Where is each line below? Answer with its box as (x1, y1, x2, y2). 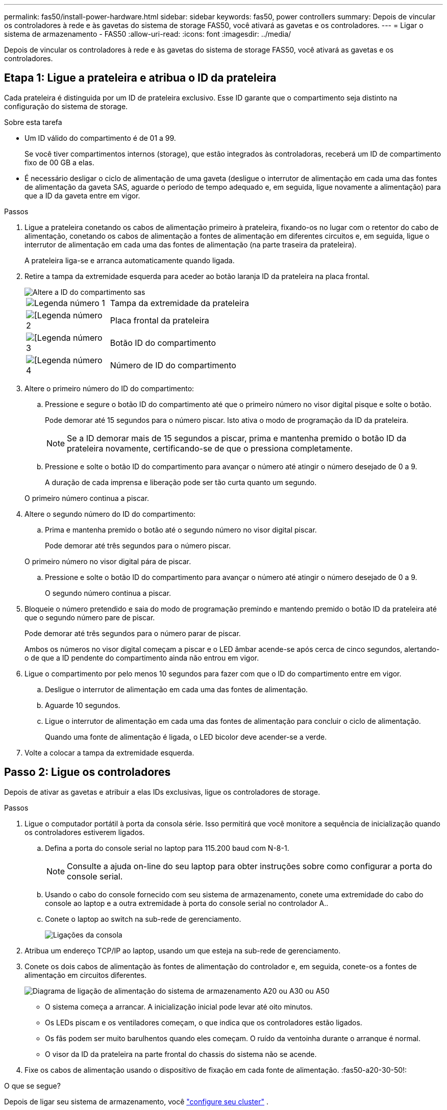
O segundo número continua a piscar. (45, 588, 171, 597)
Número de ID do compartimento (110, 360, 236, 370)
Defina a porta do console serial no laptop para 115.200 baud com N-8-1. (45, 843, 289, 852)
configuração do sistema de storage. (4, 102, 128, 111)
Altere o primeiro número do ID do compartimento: (24, 384, 194, 393)
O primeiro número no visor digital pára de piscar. (24, 557, 191, 566)
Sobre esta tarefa (4, 117, 62, 127)
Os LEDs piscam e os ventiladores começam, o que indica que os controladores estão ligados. (45, 1018, 362, 1027)
